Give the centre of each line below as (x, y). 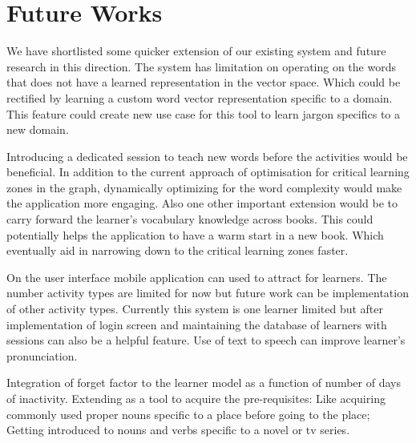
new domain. (38, 129)
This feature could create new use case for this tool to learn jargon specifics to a (203, 113)
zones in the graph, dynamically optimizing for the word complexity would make (204, 187)
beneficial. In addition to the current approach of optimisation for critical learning (208, 172)
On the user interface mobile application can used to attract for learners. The (197, 277)
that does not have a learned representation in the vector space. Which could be (204, 82)
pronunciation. (42, 355)
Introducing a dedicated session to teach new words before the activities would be (207, 156)
